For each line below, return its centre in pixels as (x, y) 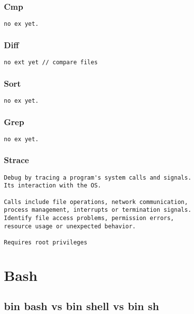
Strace (16, 160)
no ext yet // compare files (51, 63)
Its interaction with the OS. (53, 186)
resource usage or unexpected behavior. (70, 226)
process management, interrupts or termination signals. (98, 210)
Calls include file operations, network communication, (96, 202)
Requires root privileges (46, 242)
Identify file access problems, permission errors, (89, 218)
